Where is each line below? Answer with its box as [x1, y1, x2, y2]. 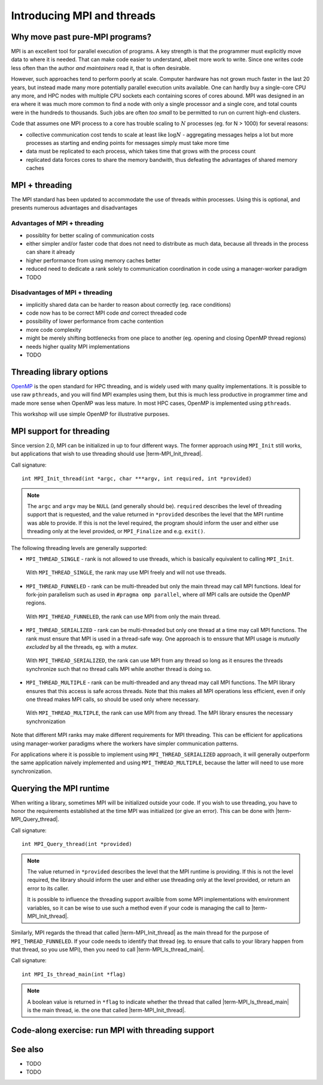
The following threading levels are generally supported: [11, 544, 148, 551]
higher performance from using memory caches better [26, 256, 161, 264]
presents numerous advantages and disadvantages [11, 204, 138, 211]
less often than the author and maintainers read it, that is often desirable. [11, 64, 191, 71]
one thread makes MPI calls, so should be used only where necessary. [26, 696, 200, 703]
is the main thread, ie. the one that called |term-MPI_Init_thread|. [27, 1007, 186, 1014]
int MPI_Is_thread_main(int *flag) [22, 971, 126, 978]
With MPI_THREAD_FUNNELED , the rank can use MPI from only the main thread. [26, 613, 221, 620]
